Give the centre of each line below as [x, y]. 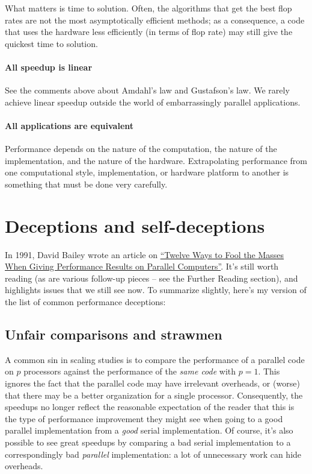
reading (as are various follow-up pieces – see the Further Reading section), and [151, 278]
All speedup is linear [49, 67]
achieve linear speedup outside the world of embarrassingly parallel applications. [153, 102]
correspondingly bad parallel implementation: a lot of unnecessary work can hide [153, 454]
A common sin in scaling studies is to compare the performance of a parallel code [155, 359]
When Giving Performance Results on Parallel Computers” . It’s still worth [142, 266]
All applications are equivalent [69, 125]
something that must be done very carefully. [86, 184]
